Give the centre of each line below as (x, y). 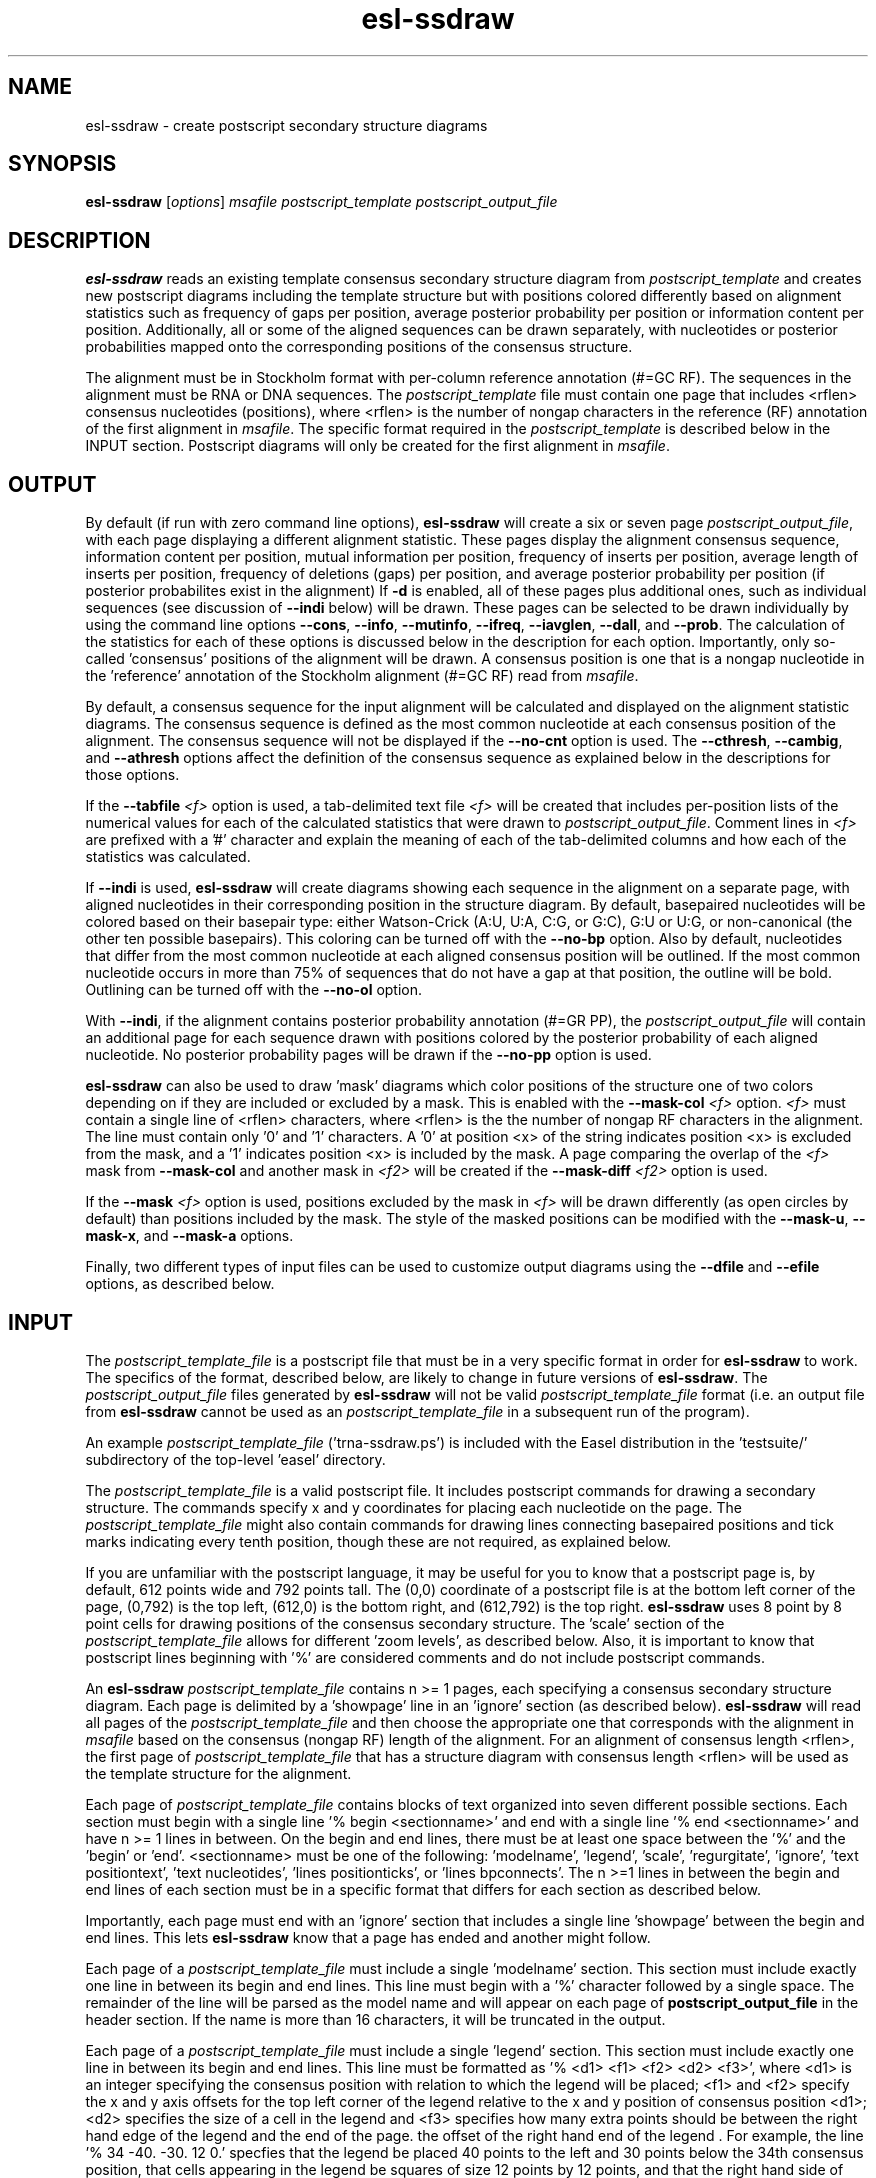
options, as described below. (180, 1284)
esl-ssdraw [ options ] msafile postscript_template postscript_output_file (321, 202)
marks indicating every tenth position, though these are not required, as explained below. (378, 1541)
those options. (132, 775)
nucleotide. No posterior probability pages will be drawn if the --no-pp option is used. (368, 1055)
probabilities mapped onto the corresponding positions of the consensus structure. (359, 347)
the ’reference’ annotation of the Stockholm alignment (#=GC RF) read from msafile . (362, 676)
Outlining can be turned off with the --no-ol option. (254, 990)
